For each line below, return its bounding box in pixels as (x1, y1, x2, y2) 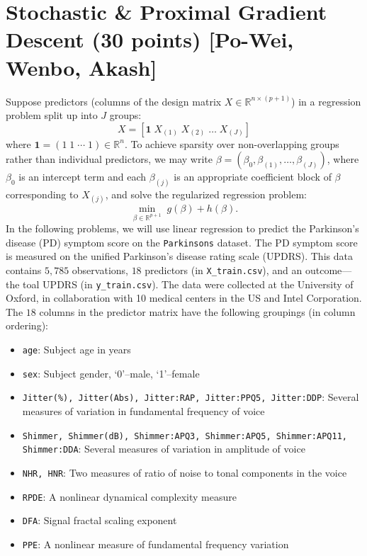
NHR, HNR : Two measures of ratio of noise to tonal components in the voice (22, 465, 347, 480)
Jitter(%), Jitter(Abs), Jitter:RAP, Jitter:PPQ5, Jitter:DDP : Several (22, 390, 359, 404)
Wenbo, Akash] (6, 52, 157, 81)
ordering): (6, 318, 48, 333)
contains (6, 262, 42, 277)
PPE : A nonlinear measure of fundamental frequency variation (22, 536, 289, 551)
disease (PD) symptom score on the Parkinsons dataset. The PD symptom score (6, 234, 358, 249)
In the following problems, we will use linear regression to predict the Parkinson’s (6, 221, 359, 236)
